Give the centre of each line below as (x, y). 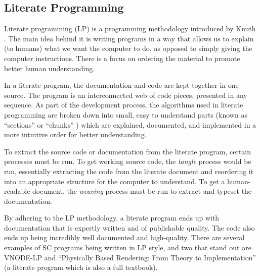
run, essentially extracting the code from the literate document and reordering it (129, 171)
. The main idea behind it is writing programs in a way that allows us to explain (129, 38)
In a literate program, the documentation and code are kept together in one (121, 85)
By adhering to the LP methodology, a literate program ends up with (112, 218)
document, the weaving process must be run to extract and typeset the (142, 191)
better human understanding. (50, 68)
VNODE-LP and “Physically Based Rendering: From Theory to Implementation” (130, 257)
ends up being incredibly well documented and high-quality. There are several (124, 237)
